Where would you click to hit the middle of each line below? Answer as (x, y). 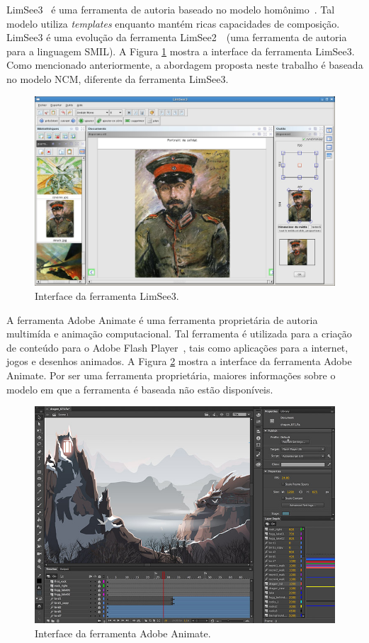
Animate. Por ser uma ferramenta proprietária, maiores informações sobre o (171, 375)
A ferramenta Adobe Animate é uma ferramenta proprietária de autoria (162, 319)
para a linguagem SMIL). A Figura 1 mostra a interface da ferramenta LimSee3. (181, 51)
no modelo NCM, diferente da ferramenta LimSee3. (118, 78)
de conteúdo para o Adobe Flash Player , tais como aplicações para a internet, (177, 347)
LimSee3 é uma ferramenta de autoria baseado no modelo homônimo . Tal (171, 9)
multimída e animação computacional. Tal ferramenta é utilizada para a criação (179, 334)
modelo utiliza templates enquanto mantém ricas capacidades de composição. (173, 23)
